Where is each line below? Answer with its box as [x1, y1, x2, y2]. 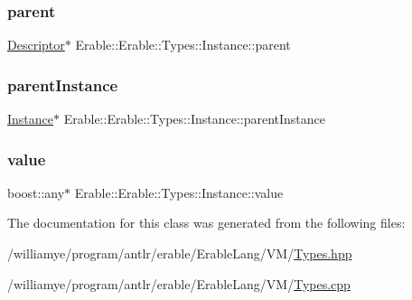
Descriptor [7, 35, 65, 54]
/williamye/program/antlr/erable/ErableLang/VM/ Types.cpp [7, 274, 351, 293]
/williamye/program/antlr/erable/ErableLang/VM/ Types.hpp [7, 244, 352, 263]
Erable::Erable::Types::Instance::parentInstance [63, 109, 326, 128]
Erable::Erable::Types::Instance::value [74, 183, 284, 202]
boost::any [7, 183, 65, 202]
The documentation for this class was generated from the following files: [7, 213, 406, 232]
